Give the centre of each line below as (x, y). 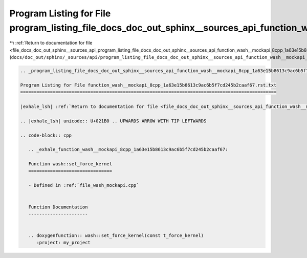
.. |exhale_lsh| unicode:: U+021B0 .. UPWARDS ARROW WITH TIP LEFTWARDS (113, 121)
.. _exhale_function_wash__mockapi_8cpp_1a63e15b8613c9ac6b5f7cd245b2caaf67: (128, 149)
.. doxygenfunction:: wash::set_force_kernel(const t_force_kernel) (116, 236)
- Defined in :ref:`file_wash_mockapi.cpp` (84, 185)
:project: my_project (63, 243)
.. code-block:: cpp (46, 135)
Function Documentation (58, 207)
